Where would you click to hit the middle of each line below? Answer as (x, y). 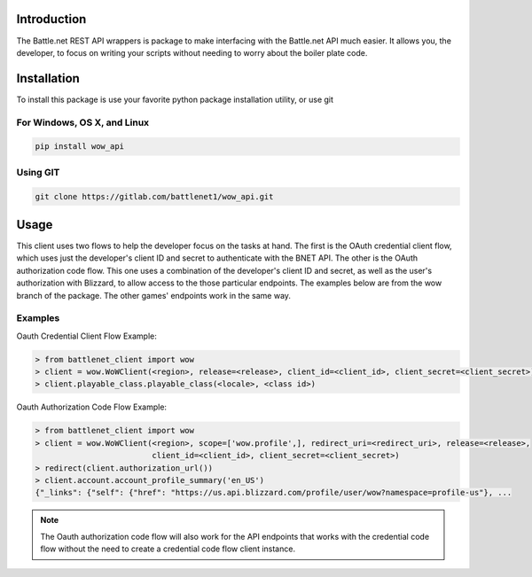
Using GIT (38, 172)
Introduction (51, 19)
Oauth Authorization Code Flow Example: (92, 407)
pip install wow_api (79, 147)
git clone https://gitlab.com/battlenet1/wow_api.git (154, 196)
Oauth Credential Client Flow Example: (86, 336)
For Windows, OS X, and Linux (83, 122)
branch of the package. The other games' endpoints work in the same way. (154, 295)
